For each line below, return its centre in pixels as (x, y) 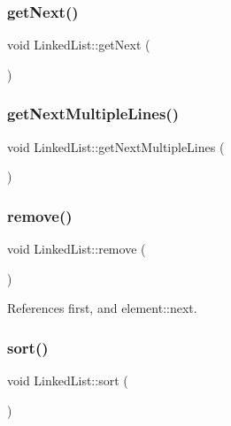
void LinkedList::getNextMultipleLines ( (116, 146)
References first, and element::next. (102, 308)
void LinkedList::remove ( (77, 249)
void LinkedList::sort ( (68, 380)
